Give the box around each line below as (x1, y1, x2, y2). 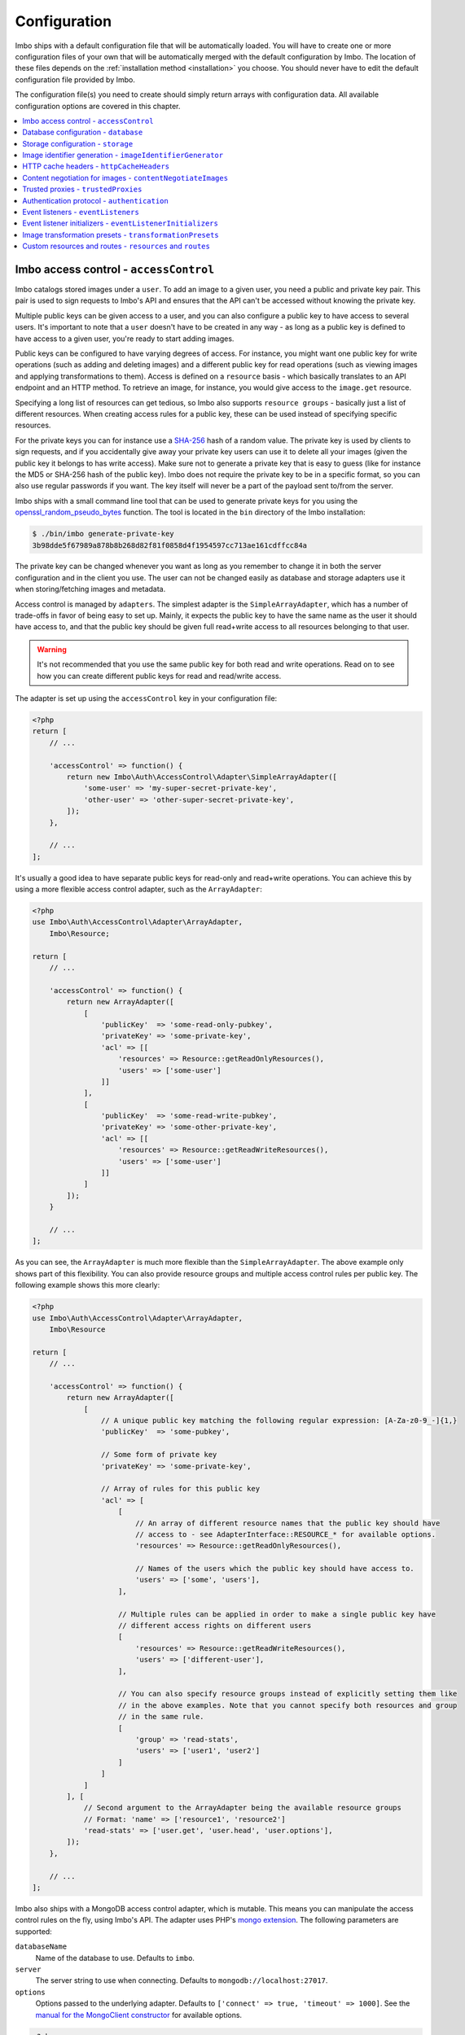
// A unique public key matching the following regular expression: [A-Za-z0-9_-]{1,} (100, 1416, 458, 1425)
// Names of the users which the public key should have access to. (134, 1564, 415, 1573)
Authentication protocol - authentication (22, 195, 169, 205)
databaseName (15, 1942, 68, 1951)
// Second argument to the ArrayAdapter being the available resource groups (83, 1803, 402, 1813)
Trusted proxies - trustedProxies (22, 184, 143, 195)
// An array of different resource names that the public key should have (134, 1518, 441, 1528)
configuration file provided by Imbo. (15, 74, 136, 85)
